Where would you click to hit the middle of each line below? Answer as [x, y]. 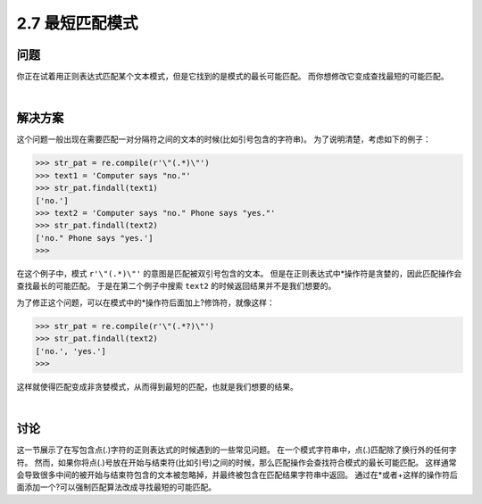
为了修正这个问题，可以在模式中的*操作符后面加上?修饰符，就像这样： [146, 302]
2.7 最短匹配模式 [77, 23]
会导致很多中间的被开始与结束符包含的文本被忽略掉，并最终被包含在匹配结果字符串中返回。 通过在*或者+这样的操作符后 [237, 475]
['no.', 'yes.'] [71, 351]
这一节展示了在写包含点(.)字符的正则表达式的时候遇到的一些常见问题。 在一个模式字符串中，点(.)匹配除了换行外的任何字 [237, 450]
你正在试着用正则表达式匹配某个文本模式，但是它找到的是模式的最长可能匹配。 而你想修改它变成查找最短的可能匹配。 [233, 77]
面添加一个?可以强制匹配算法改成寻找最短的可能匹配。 [116, 487]
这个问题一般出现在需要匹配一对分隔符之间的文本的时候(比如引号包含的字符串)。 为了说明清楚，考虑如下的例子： [224, 139]
